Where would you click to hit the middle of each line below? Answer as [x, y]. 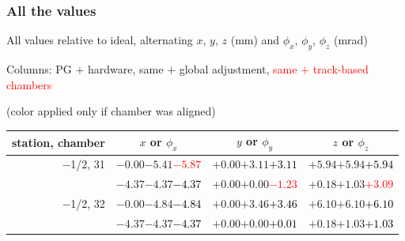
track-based [341, 69]
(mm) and [255, 40]
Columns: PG [39, 69]
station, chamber [59, 142]
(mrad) [351, 40]
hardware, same [126, 69]
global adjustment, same [238, 69]
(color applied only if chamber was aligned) [111, 111]
